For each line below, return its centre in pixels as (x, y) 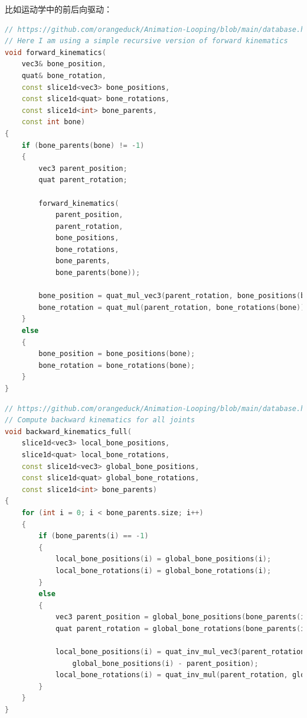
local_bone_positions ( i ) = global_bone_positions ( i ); (163, 559)
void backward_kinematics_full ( (68, 431)
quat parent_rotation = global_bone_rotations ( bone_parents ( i (180, 628)
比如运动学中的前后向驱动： (58, 9)
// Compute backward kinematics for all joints (100, 420)
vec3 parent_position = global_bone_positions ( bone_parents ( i (180, 617)
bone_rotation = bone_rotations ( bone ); (117, 365)
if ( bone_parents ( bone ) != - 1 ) (83, 145)
